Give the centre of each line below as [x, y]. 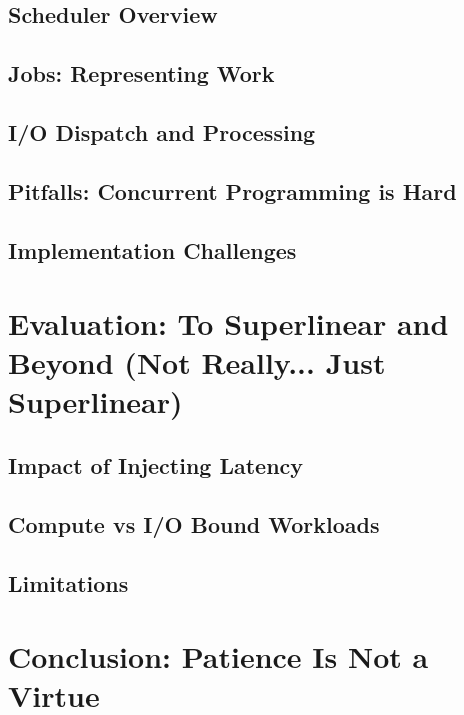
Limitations [68, 582]
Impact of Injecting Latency [156, 465]
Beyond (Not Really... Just [197, 362]
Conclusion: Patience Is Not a [218, 656]
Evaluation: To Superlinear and [228, 323]
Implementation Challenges [152, 249]
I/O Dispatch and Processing [162, 131]
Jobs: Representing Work [141, 73]
